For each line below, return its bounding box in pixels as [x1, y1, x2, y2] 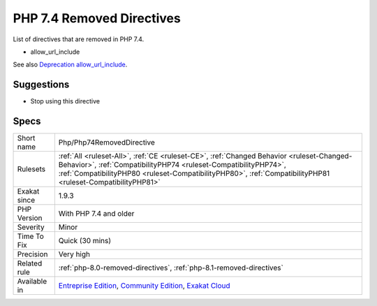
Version [17, 213, 43, 223]
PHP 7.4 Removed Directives [13, 10, 181, 26]
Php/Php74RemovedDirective [58, 138, 155, 147]
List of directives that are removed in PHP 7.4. [13, 35, 145, 43]
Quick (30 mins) [58, 236, 112, 246]
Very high [58, 249, 91, 259]
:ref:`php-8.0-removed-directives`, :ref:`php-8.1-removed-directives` [58, 263, 284, 272]
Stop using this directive [30, 97, 101, 105]
